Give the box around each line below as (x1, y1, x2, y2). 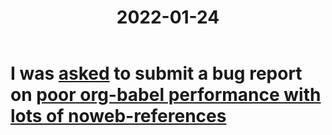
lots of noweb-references (10, 105, 227, 128)
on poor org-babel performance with (10, 84, 322, 106)
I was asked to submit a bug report (10, 62, 303, 85)
